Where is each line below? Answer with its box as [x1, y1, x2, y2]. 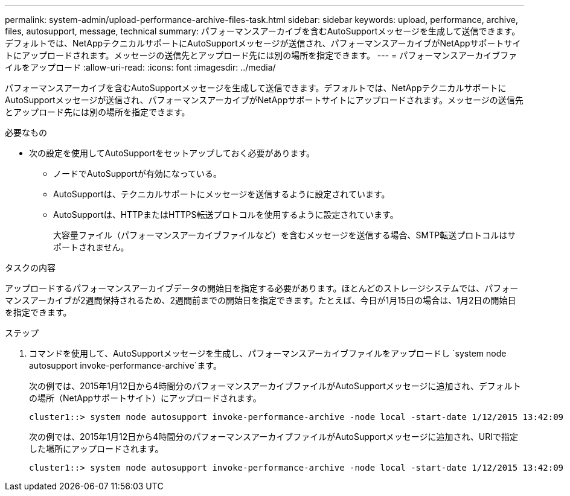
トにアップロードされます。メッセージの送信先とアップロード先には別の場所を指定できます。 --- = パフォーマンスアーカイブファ [5, 50, 517, 60]
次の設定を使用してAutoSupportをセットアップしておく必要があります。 [29, 148, 315, 158]
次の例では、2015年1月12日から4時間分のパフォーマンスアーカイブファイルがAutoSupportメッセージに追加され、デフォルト [29, 381, 521, 391]
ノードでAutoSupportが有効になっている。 [53, 168, 222, 179]
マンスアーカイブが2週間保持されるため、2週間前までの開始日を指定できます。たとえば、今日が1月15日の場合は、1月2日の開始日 [5, 295, 516, 305]
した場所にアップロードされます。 [29, 444, 164, 454]
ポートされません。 [53, 242, 129, 252]
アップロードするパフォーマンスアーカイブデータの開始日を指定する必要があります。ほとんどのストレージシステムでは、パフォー [5, 283, 519, 293]
